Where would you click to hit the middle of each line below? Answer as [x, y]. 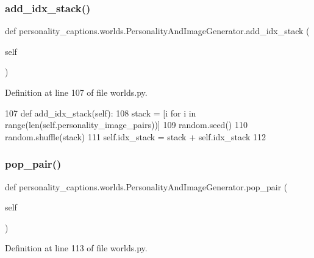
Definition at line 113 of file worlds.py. [76, 248]
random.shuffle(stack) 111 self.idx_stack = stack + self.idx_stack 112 [135, 136]
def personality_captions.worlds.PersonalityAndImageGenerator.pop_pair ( [146, 186]
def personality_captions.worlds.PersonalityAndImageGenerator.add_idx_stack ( [157, 31]
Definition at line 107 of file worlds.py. [76, 92]
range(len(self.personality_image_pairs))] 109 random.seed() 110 [126, 125]
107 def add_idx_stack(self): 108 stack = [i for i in [101, 113]
